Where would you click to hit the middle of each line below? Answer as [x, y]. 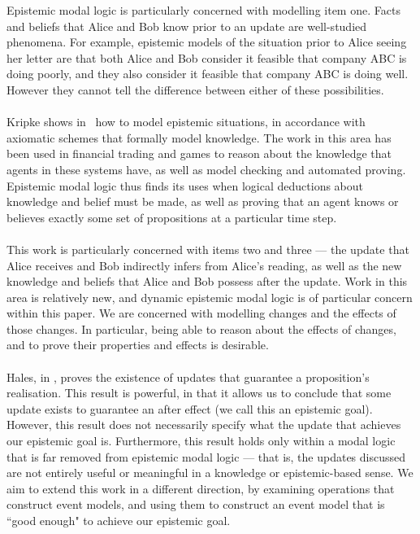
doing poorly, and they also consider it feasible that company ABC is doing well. [208, 74]
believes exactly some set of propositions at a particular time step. [172, 217]
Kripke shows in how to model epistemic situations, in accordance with [186, 122]
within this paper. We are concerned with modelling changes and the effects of [201, 313]
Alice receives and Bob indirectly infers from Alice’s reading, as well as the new [204, 265]
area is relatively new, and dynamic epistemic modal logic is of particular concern [210, 297]
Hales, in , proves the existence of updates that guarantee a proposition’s [188, 376]
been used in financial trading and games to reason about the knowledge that [199, 153]
